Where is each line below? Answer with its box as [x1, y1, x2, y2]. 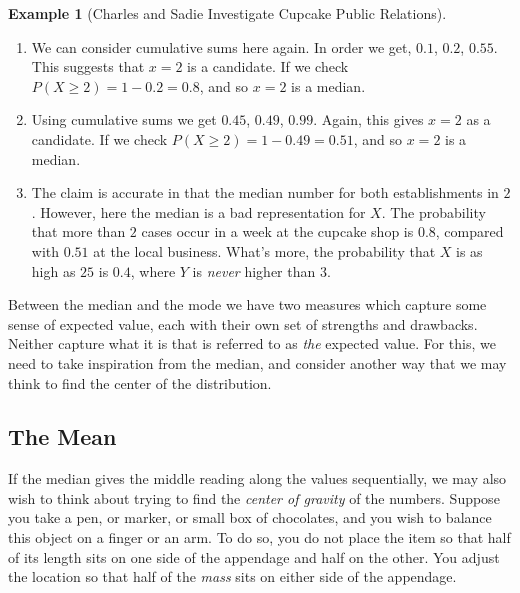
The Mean [8, 421, 117, 452]
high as [31, 260, 76, 281]
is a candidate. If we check [187, 56, 349, 77]
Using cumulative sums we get [31, 109, 217, 130]
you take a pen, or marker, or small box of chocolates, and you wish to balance [8, 507, 492, 528]
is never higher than [192, 260, 316, 281]
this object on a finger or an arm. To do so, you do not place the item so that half [8, 527, 511, 548]
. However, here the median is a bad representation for [31, 201, 366, 222]
